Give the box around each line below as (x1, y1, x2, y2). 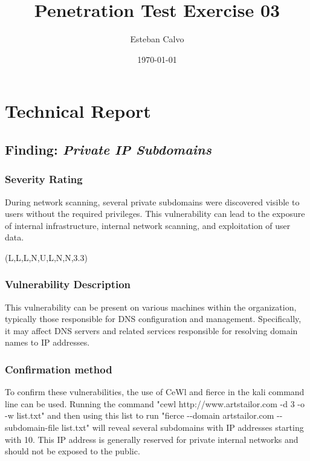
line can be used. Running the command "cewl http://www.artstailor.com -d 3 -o (5, 397, 305, 410)
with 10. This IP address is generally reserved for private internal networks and (5, 433, 299, 445)
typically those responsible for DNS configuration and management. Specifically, (5, 312, 302, 325)
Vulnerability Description (5, 277, 131, 292)
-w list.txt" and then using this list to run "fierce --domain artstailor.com (5, 409, 274, 422)
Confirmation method (5, 361, 112, 376)
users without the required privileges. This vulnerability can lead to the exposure (5, 207, 305, 220)
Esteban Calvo (130, 33, 184, 45)
